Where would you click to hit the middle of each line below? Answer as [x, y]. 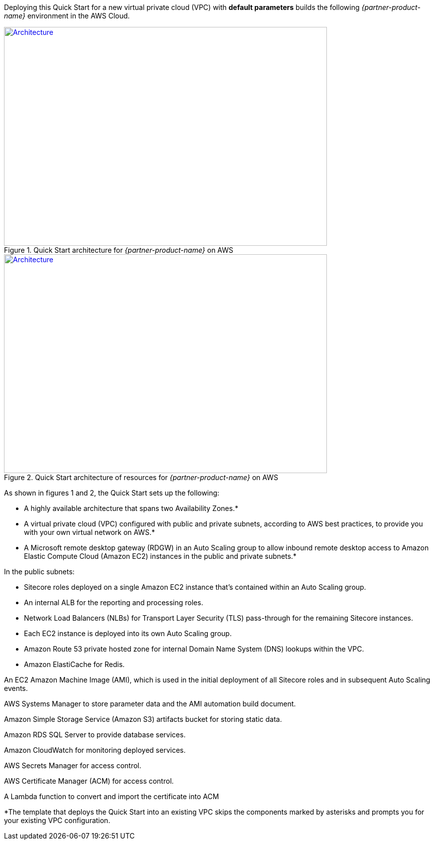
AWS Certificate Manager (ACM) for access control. [89, 781]
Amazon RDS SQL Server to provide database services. [95, 735]
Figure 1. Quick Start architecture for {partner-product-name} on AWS [119, 250]
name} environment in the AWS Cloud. [67, 16]
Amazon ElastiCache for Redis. [74, 664]
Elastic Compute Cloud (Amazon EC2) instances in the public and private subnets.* [160, 556]
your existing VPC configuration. [57, 820]
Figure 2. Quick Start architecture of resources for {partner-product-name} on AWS [141, 477]
